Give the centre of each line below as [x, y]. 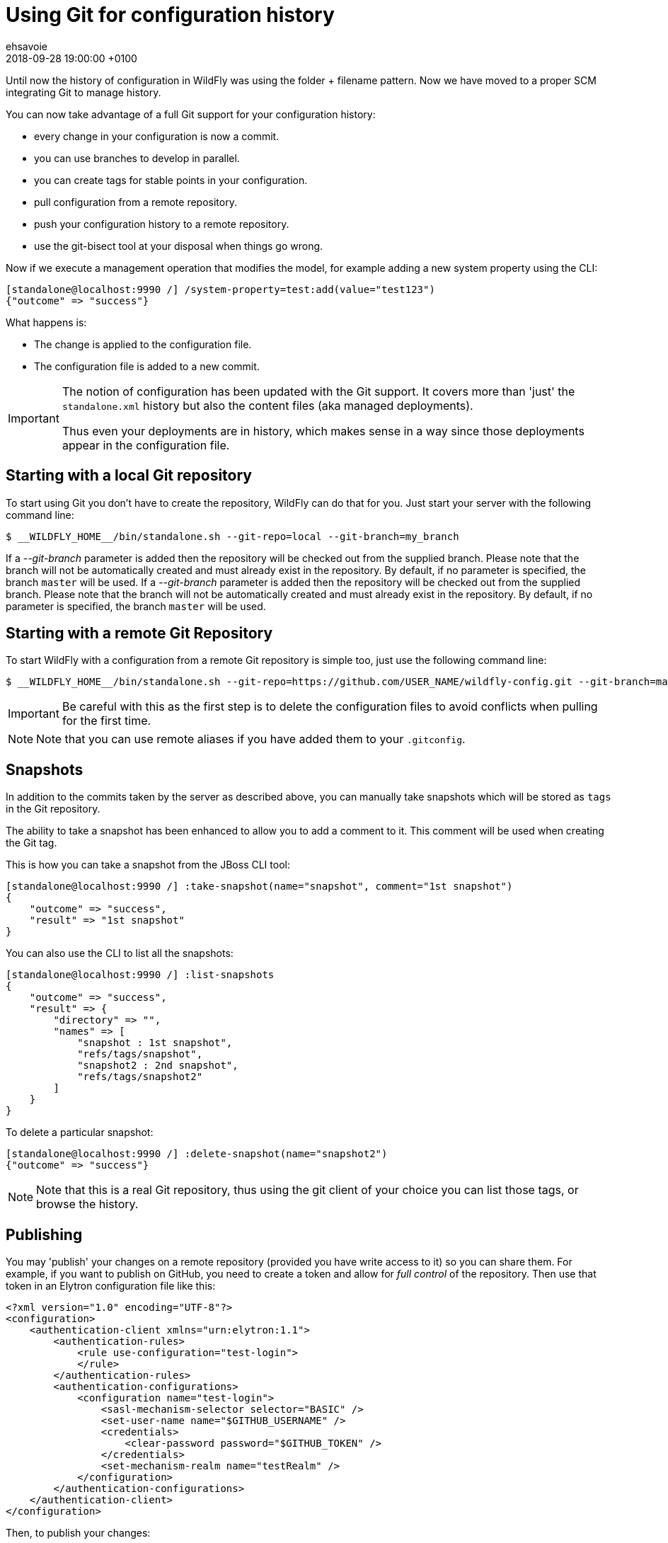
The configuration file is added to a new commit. [147, 366]
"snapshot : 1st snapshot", [155, 1043]
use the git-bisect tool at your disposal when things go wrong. [179, 246]
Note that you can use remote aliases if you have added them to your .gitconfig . [251, 739]
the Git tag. [31, 843]
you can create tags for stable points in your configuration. [171, 180]
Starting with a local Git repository [129, 476]
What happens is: [46, 322]
